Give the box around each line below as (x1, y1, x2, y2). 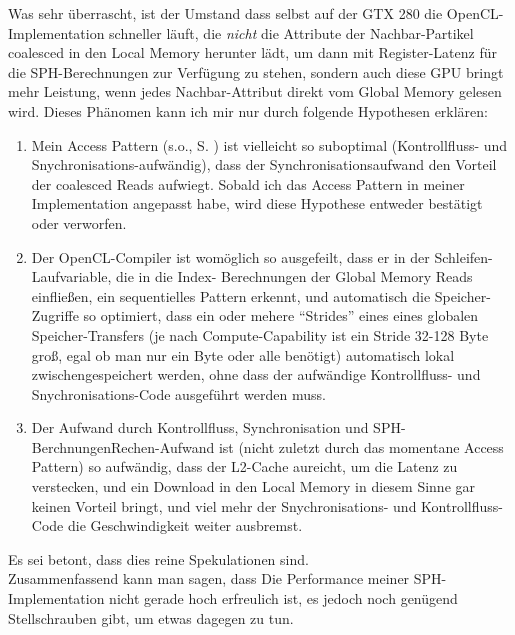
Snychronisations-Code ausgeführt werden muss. (31, 383, 326, 404)
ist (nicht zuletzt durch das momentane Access (218, 436, 504, 457)
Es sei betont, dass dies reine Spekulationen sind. (8, 548, 309, 569)
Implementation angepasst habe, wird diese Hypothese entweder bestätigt (31, 193, 483, 214)
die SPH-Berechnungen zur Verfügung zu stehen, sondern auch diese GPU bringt (8, 61, 504, 82)
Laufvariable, (31, 266, 112, 287)
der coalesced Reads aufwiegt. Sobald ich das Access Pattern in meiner (31, 173, 465, 194)
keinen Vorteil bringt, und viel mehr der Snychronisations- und (31, 495, 417, 516)
